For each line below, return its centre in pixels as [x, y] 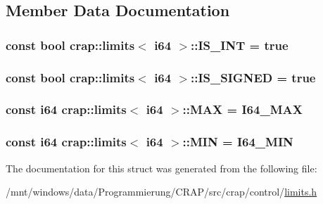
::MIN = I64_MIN [238, 142]
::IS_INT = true [240, 45]
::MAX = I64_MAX [242, 109]
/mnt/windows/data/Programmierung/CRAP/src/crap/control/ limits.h [161, 192]
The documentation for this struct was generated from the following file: [161, 168]
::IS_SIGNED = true [253, 77]
